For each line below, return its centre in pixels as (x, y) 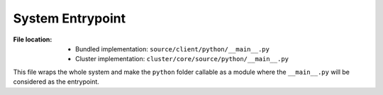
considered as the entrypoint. (56, 82)
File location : (33, 39)
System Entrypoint (70, 18)
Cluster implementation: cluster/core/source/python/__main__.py (182, 59)
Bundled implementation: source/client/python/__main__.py (172, 49)
